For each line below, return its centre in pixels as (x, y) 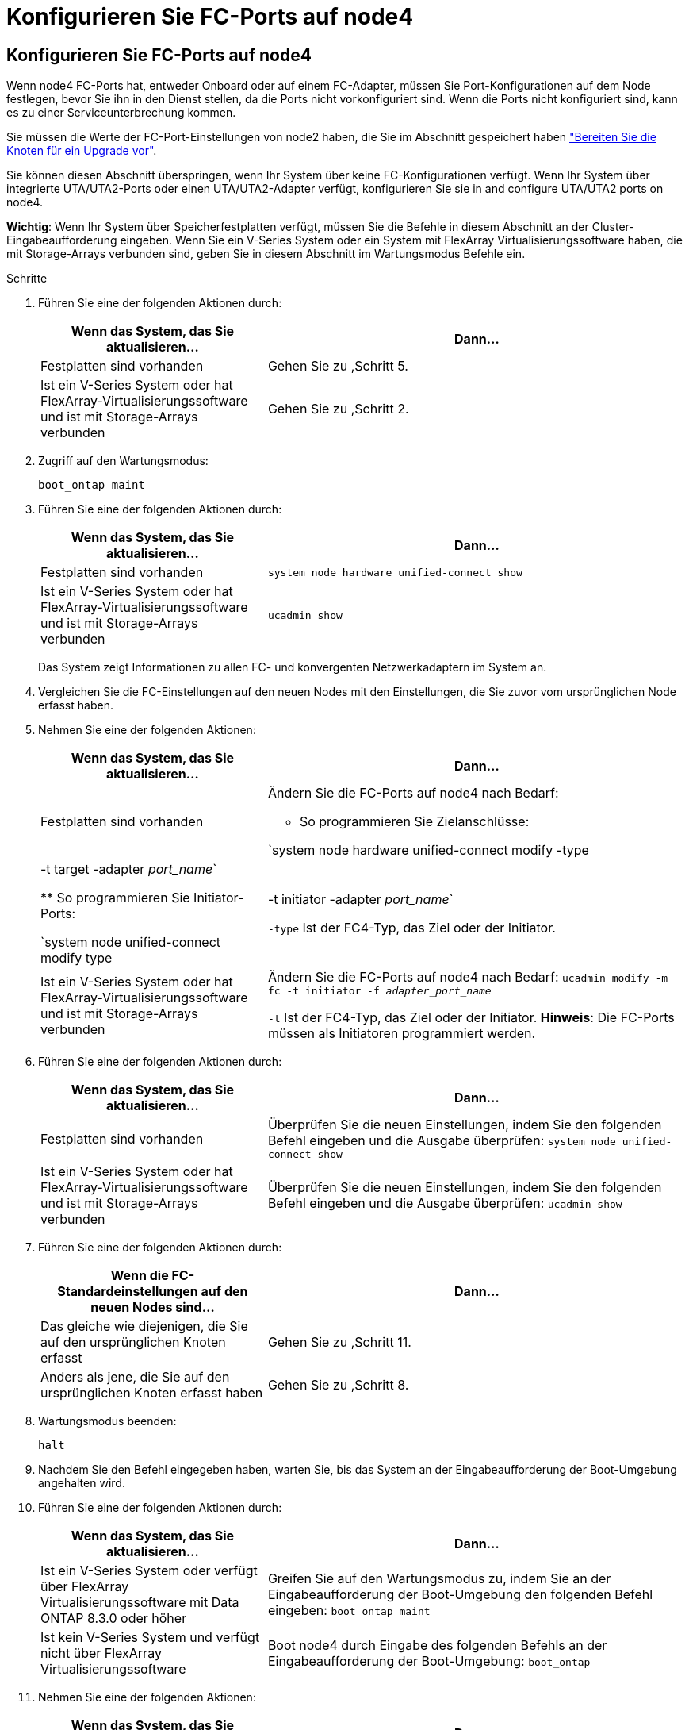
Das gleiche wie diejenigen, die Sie (144, 1326)
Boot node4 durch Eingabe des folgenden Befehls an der (437, 1645)
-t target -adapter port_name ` (129, 869)
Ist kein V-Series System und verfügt (150, 1638)
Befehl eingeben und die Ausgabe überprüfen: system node (442, 1141)
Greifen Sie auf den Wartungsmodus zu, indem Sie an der (439, 1579)
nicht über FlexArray (101, 1653)
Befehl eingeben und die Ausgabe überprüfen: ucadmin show (445, 1203)
